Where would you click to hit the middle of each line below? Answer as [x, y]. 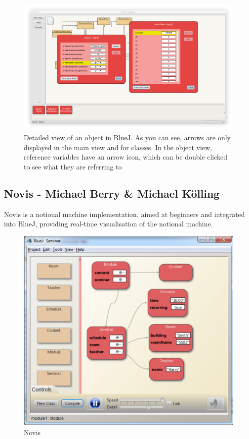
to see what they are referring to [73, 166]
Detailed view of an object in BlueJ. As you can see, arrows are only [127, 137]
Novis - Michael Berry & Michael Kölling [112, 193]
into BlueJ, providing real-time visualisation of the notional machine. [108, 224]
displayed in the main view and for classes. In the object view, [118, 147]
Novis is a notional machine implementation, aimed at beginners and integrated [124, 214]
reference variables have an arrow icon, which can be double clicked [126, 157]
